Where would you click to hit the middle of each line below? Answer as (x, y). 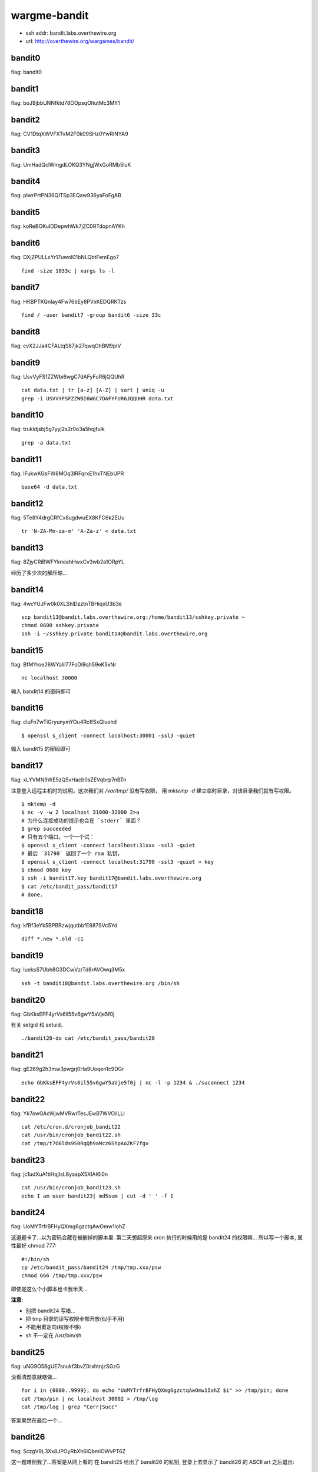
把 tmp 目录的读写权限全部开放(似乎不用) (75, 1318)
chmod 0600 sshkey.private (60, 625)
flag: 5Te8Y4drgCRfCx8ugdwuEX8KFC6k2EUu (68, 518)
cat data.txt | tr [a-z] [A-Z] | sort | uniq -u (93, 390)
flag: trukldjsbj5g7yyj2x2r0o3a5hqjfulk (58, 429)
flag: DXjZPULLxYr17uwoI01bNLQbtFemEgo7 (65, 257)
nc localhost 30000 (49, 678)
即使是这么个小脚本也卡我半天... (49, 1289)
